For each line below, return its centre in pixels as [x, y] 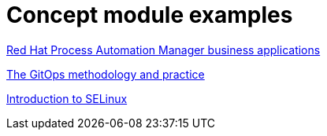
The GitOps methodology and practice [106, 74]
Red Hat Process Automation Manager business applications [163, 50]
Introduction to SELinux [67, 98]
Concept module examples [150, 15]
